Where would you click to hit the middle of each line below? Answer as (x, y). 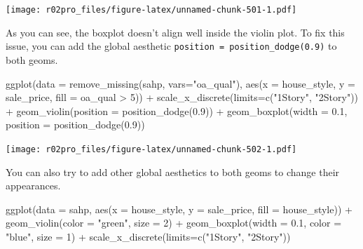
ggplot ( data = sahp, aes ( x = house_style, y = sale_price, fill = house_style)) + (179, 209)
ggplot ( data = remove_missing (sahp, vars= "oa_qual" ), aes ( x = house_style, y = (180, 83)
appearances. (33, 186)
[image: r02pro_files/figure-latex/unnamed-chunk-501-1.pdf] (151, 10)
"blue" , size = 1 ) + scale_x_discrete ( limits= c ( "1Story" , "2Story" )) (148, 236)
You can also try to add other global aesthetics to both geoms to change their (173, 171)
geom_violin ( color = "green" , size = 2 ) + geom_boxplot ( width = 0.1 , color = (174, 223)
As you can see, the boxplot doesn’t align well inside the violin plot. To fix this (175, 32)
